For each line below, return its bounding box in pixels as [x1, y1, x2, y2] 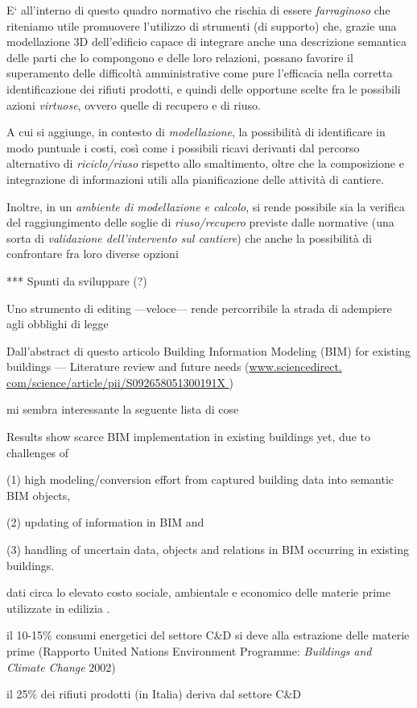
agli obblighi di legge [6, 315, 109, 332]
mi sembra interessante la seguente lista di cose [6, 401, 239, 418]
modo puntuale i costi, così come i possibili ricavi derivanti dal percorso [6, 139, 360, 156]
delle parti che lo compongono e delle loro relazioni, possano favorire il [6, 48, 353, 65]
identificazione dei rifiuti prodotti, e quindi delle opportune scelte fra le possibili [6, 80, 401, 97]
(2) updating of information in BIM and [6, 514, 204, 531]
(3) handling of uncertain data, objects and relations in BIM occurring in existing [6, 541, 409, 558]
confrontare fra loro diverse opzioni [6, 245, 179, 262]
